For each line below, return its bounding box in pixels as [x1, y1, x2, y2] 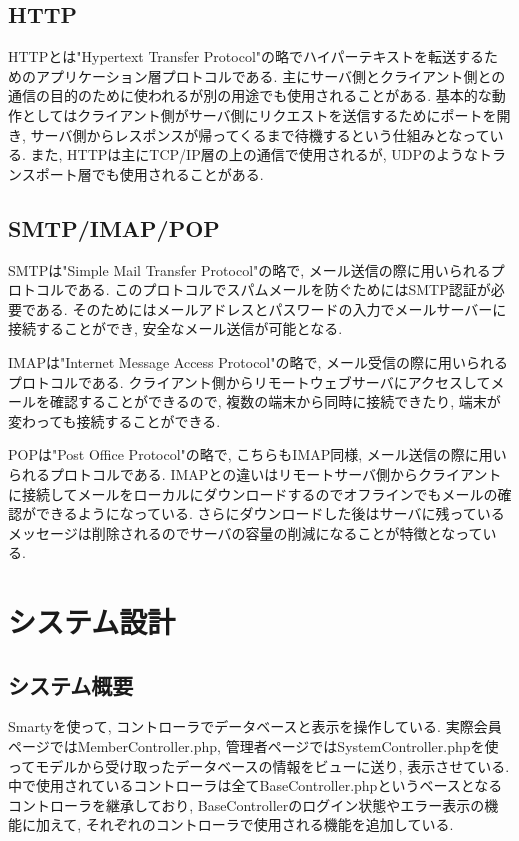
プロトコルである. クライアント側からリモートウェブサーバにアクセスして [8, 371, 491, 392]
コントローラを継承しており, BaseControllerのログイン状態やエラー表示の [8, 794, 485, 815]
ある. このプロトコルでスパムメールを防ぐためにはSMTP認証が [77, 279, 491, 300]
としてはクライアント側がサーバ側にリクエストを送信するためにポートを [21, 104, 497, 125]
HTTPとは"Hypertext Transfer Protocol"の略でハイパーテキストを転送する [8, 46, 485, 67]
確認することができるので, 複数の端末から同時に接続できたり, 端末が [49, 391, 501, 412]
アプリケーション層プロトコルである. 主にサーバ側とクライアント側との [35, 65, 506, 86]
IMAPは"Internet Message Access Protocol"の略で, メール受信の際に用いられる [8, 351, 509, 372]
